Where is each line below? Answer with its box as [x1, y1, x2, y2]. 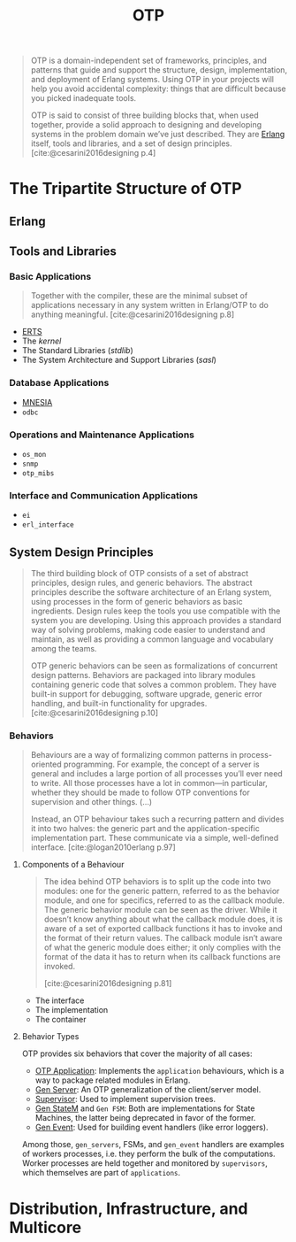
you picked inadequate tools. [30, 93, 137, 104]
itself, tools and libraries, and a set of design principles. [30, 138, 232, 149]
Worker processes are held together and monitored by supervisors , [21, 1158, 268, 1169]
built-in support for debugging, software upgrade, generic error [30, 689, 262, 699]
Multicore [9, 1217, 82, 1238]
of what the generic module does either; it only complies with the [43, 942, 281, 953]
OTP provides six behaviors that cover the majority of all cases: [21, 1048, 254, 1059]
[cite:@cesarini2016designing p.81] [43, 978, 172, 989]
